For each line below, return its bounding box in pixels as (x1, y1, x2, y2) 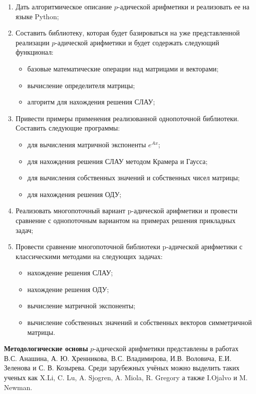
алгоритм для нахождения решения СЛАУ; (27, 97, 155, 107)
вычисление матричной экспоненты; (27, 300, 136, 311)
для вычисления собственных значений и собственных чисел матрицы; (27, 172, 240, 183)
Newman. (4, 382, 33, 392)
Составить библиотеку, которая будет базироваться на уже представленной (15, 28, 240, 38)
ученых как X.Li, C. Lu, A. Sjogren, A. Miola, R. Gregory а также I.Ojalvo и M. (4, 372, 248, 383)
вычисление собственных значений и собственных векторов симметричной (27, 317, 252, 328)
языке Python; (15, 11, 59, 21)
